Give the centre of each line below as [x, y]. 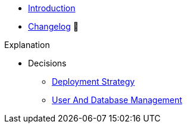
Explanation [27, 45]
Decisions [47, 63]
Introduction [52, 8]
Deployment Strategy [93, 81]
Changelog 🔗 [53, 26]
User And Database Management [117, 100]
